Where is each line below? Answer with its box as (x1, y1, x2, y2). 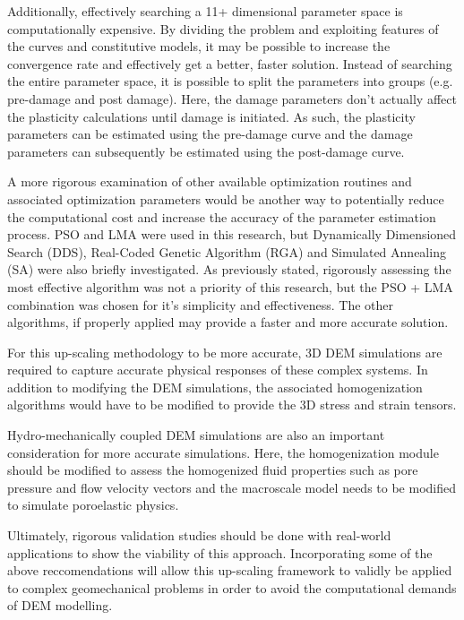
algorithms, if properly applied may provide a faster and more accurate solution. (7, 313, 449, 332)
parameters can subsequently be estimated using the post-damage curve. (7, 142, 405, 160)
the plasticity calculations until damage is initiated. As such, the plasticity (7, 107, 416, 125)
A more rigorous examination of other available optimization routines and (7, 172, 412, 191)
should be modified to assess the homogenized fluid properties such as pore (7, 461, 418, 479)
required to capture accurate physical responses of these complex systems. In (7, 360, 428, 379)
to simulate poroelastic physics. (7, 495, 179, 514)
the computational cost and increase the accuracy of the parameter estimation (7, 207, 436, 226)
